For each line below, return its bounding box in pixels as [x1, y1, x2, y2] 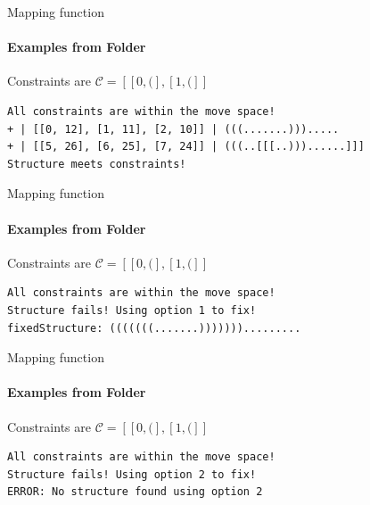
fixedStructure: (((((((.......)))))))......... [7, 321, 301, 335]
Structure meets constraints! [7, 157, 186, 170]
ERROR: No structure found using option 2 [7, 485, 263, 499]
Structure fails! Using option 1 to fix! [7, 303, 257, 317]
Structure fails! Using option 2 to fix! [7, 468, 257, 481]
